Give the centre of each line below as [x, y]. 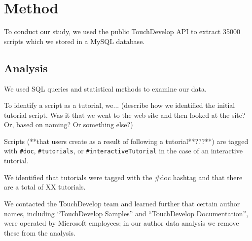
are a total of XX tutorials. [45, 187]
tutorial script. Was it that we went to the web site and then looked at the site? [125, 115]
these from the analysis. [40, 232]
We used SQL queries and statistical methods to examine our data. [105, 88]
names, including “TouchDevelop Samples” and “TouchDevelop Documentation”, [126, 213]
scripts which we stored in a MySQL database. [74, 41]
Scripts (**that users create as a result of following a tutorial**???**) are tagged [126, 141]
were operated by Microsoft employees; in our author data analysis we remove [122, 223]
